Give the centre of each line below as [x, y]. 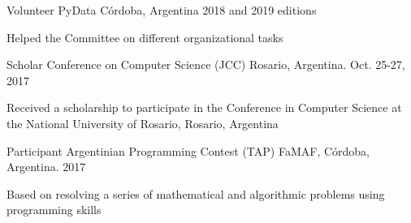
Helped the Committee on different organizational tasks [145, 37]
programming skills [54, 210]
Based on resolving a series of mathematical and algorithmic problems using [196, 193]
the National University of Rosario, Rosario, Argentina [143, 123]
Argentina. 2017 [46, 167]
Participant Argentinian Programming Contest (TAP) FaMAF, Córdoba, [188, 150]
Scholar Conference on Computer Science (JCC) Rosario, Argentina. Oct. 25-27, [206, 64]
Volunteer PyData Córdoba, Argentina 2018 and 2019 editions [162, 10]
